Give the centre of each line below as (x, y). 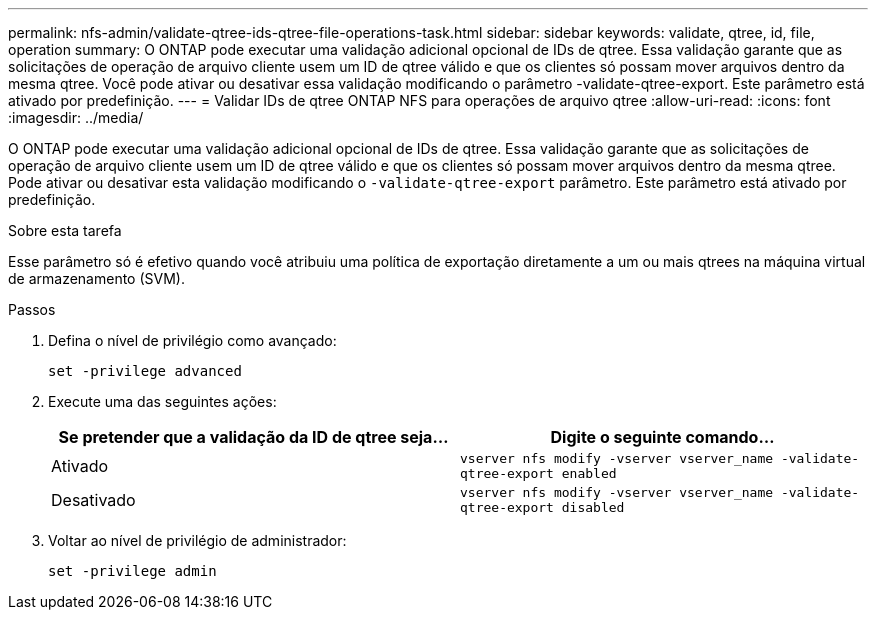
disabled (593, 507)
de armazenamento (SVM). (96, 278)
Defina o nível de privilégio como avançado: (192, 340)
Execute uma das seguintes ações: (162, 401)
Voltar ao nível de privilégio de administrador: (197, 540)
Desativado (93, 500)
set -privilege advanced (145, 371)
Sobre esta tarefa (65, 230)
